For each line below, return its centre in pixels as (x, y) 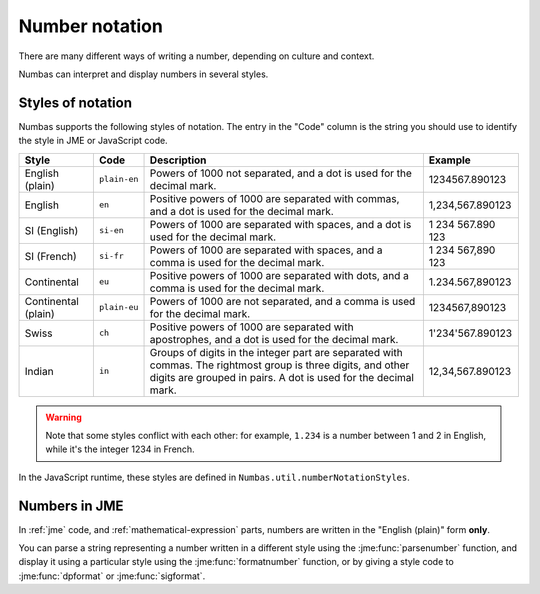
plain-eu (118, 307)
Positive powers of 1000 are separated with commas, (274, 198)
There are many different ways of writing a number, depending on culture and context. (196, 56)
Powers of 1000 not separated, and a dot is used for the (280, 173)
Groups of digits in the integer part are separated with (276, 352)
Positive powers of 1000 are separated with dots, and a (279, 275)
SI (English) (51, 230)
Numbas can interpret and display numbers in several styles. (143, 74)
